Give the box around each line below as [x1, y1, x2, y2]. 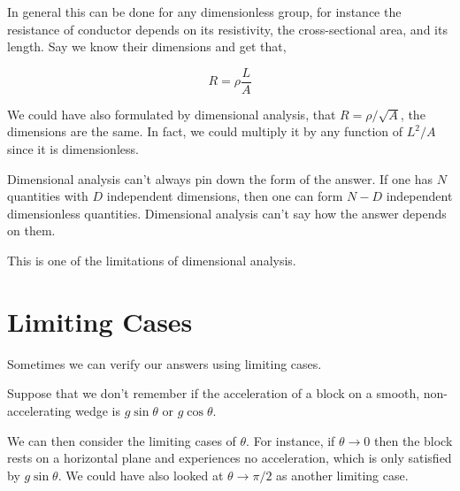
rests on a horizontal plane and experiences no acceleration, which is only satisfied [7, 449, 452, 467]
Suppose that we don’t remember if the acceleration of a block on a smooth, [7, 384, 420, 403]
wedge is [75, 401, 121, 419]
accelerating [7, 401, 72, 419]
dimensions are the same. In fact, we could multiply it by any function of [7, 122, 403, 141]
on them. [7, 221, 56, 240]
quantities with [7, 187, 88, 205]
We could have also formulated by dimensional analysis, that [7, 104, 336, 123]
